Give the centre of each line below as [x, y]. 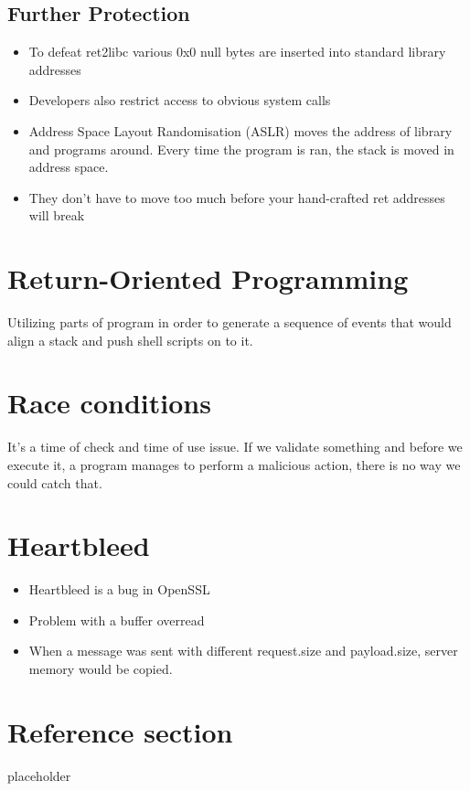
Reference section [120, 731]
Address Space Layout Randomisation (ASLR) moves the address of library [240, 130]
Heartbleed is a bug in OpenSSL [119, 589]
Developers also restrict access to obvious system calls [180, 100]
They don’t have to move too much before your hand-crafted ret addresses [237, 197]
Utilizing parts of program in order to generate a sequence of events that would [230, 322]
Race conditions [109, 403]
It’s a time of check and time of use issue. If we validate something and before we [235, 447]
